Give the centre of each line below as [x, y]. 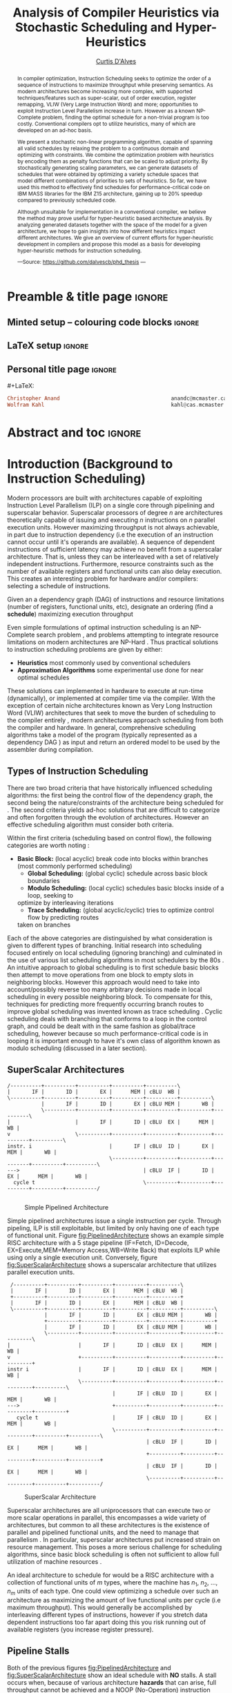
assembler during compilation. [50, 749]
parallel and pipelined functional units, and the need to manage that [103, 1532]
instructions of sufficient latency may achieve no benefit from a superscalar [115, 549]
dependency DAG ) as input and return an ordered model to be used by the [114, 742]
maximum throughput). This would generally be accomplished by [99, 1607]
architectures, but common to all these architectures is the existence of [108, 1525]
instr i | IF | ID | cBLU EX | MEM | [112, 1369]
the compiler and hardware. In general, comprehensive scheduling [101, 727]
